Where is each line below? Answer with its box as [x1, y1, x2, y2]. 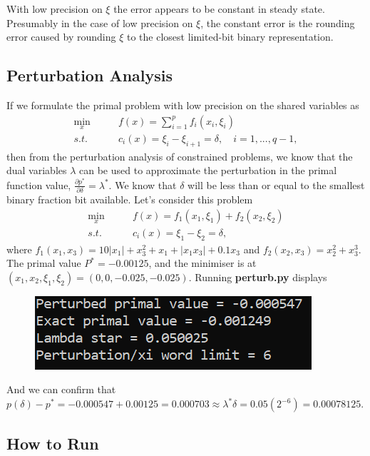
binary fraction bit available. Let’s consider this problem [6, 192, 253, 207]
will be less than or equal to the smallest [187, 177, 365, 192]
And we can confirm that [6, 382, 116, 397]
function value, [6, 177, 71, 192]
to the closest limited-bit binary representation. [126, 29, 334, 44]
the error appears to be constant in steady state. [113, 1, 325, 16]
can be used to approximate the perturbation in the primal [79, 163, 337, 178]
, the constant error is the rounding [200, 15, 355, 30]
